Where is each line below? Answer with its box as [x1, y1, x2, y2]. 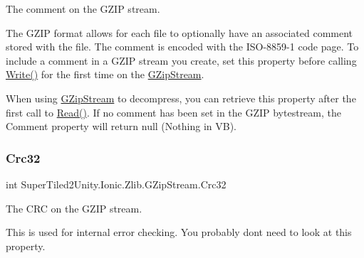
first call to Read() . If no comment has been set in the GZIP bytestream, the [6, 104, 341, 119]
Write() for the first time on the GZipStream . [6, 67, 204, 82]
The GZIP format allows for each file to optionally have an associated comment [6, 25, 353, 40]
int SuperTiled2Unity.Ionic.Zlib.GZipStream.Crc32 [6, 176, 227, 191]
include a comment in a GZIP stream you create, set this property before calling [6, 53, 357, 68]
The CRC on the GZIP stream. [6, 200, 142, 215]
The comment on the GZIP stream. [6, 1, 160, 16]
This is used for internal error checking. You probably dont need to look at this [6, 225, 352, 240]
